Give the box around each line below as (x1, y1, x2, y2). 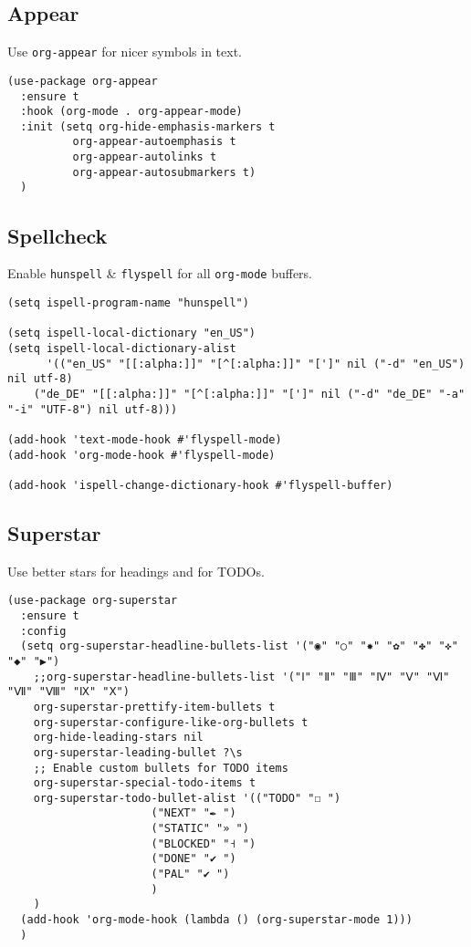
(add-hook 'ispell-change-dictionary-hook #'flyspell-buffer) (7, 478, 393, 492)
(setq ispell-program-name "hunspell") (7, 296, 249, 309)
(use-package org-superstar (7, 594, 178, 608)
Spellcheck (7, 221, 108, 249)
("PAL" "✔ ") (151, 868, 230, 881)
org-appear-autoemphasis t (72, 135, 236, 149)
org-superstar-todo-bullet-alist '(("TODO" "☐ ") (33, 791, 341, 805)
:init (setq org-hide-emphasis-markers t (20, 120, 276, 133)
